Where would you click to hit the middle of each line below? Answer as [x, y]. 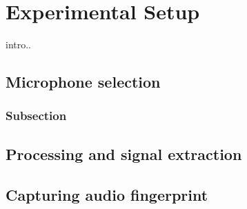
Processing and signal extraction [124, 153]
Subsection [36, 116]
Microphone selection [83, 82]
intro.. [19, 44]
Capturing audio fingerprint [107, 194]
